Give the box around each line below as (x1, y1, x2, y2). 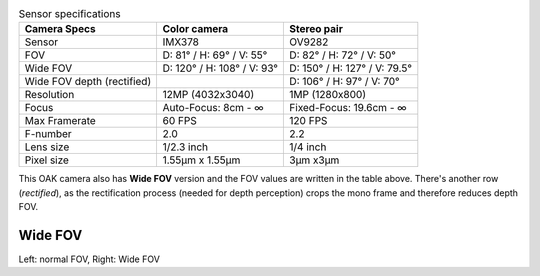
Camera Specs (24, 22, 96, 36)
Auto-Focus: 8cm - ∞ (162, 101, 264, 115)
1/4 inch (289, 140, 327, 154)
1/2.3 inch (162, 140, 209, 154)
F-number (24, 127, 72, 141)
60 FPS (162, 114, 197, 128)
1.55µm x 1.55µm (162, 153, 241, 167)
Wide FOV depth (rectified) (24, 75, 152, 89)
